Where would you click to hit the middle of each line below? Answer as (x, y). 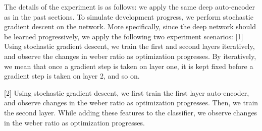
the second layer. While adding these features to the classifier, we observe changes (131, 112)
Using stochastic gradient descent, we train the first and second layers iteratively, (129, 46)
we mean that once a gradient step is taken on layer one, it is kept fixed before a (129, 66)
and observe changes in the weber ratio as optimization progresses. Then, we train (131, 103)
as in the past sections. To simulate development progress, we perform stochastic (129, 16)
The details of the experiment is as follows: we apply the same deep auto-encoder (130, 7)
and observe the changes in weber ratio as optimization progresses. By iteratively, (130, 56)
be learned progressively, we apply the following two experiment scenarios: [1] (124, 36)
